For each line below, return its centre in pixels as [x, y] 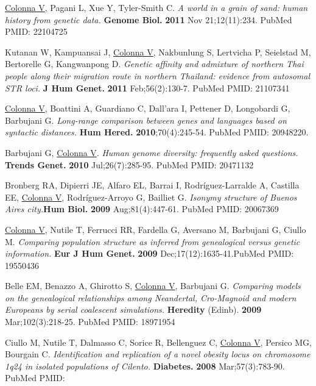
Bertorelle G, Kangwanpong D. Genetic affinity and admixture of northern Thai [154, 64]
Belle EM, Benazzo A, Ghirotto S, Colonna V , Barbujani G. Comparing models [153, 286]
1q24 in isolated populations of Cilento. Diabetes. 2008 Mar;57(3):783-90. [145, 366]
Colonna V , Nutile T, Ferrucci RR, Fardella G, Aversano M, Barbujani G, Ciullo [156, 229]
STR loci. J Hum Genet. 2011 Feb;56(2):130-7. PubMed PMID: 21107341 [147, 88]
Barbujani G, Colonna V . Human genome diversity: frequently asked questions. [152, 152]
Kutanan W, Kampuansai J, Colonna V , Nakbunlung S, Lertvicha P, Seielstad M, [158, 52]
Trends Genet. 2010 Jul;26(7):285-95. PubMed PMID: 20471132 [129, 164]
